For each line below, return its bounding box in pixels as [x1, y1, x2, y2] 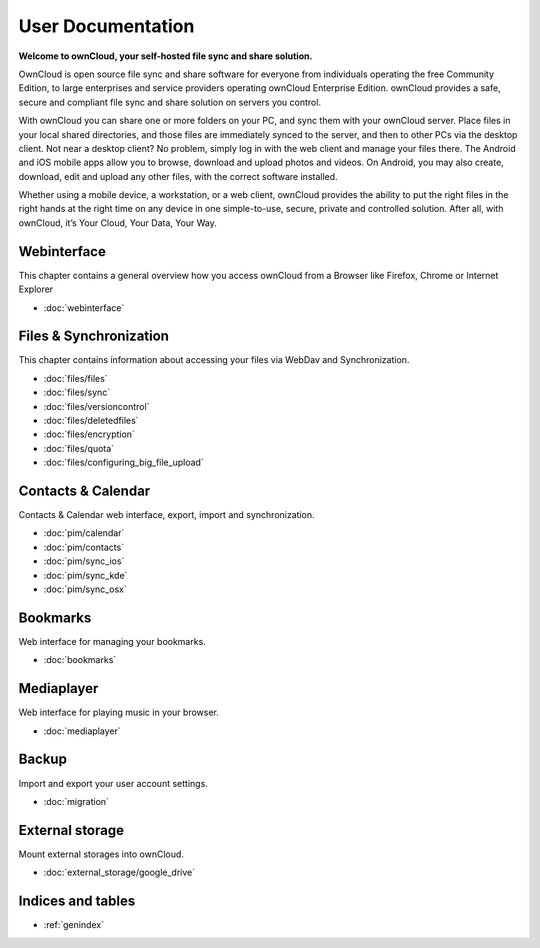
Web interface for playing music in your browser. [18, 706, 220, 719]
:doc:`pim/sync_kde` [43, 569, 128, 581]
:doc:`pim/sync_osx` [43, 583, 127, 595]
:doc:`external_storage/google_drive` [43, 866, 196, 879]
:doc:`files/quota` [43, 442, 115, 454]
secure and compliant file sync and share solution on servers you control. [18, 96, 322, 108]
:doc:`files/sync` [43, 386, 111, 399]
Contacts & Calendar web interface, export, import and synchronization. [18, 509, 315, 521]
